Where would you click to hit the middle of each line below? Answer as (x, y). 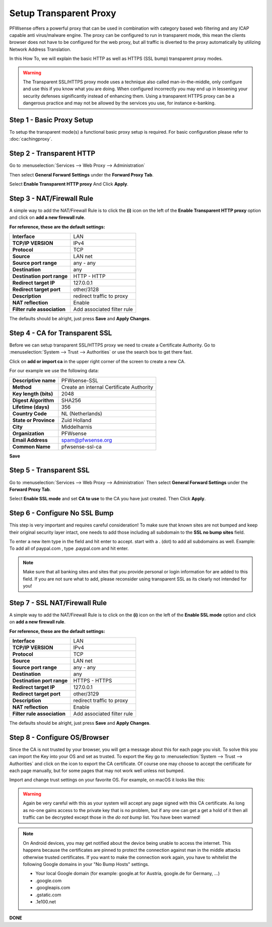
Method (22, 387)
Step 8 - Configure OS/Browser (59, 737)
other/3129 (86, 694)
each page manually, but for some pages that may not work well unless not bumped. (97, 771)
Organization (28, 433)
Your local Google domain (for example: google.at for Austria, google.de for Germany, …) (128, 874)
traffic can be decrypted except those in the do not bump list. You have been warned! (112, 818)
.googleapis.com (53, 888)
